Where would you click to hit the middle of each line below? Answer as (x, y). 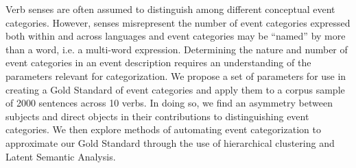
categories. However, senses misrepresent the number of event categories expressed (178, 22)
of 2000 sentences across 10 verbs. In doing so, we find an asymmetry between (169, 103)
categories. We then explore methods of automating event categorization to (163, 129)
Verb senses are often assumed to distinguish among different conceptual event (170, 9)
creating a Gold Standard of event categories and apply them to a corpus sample (175, 89)
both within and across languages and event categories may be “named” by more (176, 36)
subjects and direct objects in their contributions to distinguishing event (157, 116)
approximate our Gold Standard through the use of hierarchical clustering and (170, 142)
